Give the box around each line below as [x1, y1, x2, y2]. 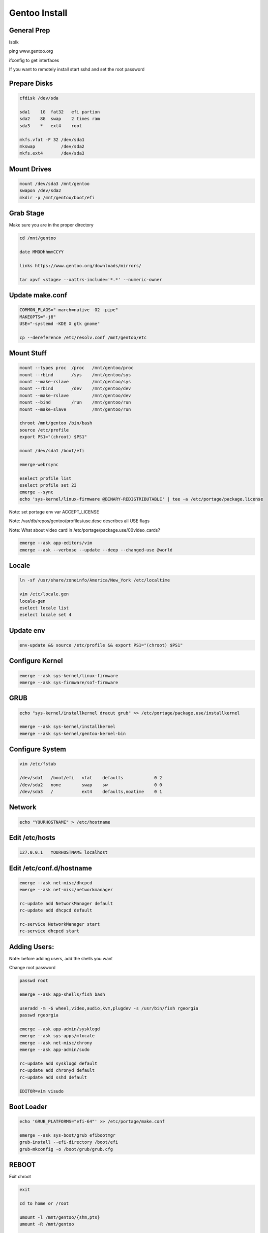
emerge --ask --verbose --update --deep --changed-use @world [19, 547, 173, 552]
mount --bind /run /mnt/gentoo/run [19, 399, 131, 405]
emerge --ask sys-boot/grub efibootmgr [19, 1132, 116, 1138]
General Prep [9, 26, 50, 35]
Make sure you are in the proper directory [9, 222, 93, 228]
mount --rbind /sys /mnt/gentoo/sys [19, 372, 131, 377]
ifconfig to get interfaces [9, 57, 60, 63]
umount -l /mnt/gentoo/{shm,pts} [19, 1214, 100, 1220]
